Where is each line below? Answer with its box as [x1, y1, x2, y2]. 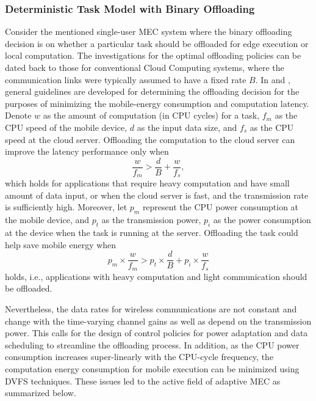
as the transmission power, [101, 213, 201, 226]
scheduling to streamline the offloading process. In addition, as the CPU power [5, 338, 300, 351]
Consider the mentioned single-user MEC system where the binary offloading [5, 25, 292, 38]
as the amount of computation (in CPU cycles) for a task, [43, 109, 260, 122]
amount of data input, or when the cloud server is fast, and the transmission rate [5, 188, 309, 201]
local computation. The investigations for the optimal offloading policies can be [5, 49, 301, 62]
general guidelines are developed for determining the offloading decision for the [5, 85, 300, 98]
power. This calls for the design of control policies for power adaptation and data [5, 326, 308, 339]
